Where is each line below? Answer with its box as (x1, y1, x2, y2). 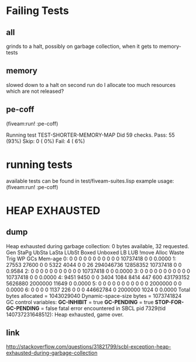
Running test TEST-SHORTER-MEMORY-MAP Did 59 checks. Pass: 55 (6, 131, 176, 138)
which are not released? (6, 88, 64, 95)
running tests (6, 158, 73, 171)
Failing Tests (6, 4, 69, 18)
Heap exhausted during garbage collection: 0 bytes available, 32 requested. (6, 242, 190, 249)
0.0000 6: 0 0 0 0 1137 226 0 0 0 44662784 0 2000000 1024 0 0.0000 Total (6, 286, 190, 293)
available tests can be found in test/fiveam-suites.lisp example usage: (6, 177, 174, 185)
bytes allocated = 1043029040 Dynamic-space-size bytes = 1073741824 (6, 292, 182, 299)
